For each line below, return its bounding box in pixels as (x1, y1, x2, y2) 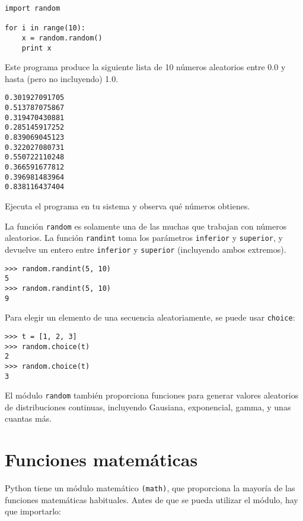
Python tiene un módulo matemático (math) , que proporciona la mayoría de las (5, 482, 295, 494)
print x (21, 43, 52, 52)
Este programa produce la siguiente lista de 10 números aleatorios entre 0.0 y (5, 61, 286, 73)
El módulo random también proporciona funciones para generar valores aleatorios (5, 389, 299, 401)
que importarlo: (5, 505, 61, 517)
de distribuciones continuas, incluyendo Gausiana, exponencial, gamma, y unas (5, 400, 291, 413)
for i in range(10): (5, 24, 86, 33)
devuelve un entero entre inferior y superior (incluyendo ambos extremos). (5, 243, 286, 255)
